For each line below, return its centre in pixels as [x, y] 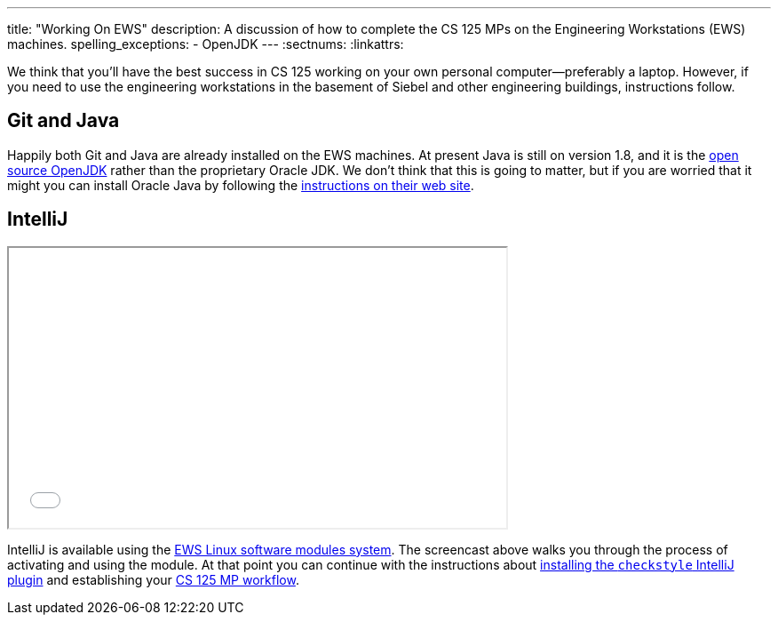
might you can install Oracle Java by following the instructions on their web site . [241, 185]
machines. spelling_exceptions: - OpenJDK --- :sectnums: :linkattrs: [206, 44]
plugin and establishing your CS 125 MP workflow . [153, 579]
